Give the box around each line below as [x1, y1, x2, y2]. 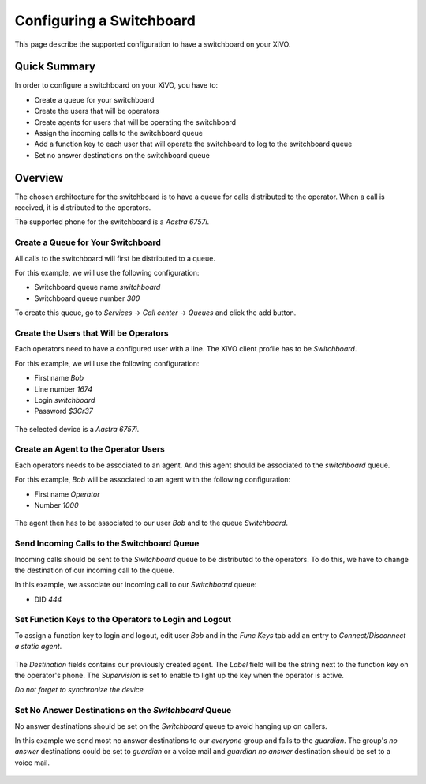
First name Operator [34, 490, 100, 499]
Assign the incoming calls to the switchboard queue [34, 129, 203, 138]
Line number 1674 [34, 384, 92, 394]
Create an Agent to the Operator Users [14, 444, 166, 455]
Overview [14, 171, 64, 185]
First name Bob [34, 373, 84, 383]
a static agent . [14, 642, 62, 651]
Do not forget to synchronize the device [14, 685, 144, 695]
